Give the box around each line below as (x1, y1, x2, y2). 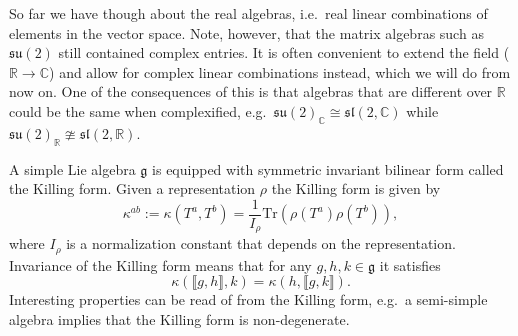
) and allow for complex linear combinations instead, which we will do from (49, 61, 511, 82)
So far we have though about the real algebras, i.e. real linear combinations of (9, 3, 488, 23)
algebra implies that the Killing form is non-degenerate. (9, 308, 350, 329)
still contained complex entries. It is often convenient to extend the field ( (58, 42, 510, 63)
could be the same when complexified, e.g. (9, 100, 267, 121)
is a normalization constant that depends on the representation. (66, 233, 456, 254)
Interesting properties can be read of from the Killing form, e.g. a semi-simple (9, 289, 488, 310)
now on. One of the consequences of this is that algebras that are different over (9, 81, 493, 102)
